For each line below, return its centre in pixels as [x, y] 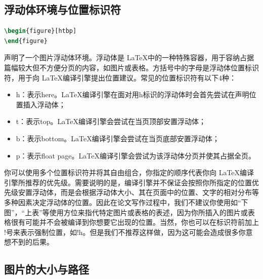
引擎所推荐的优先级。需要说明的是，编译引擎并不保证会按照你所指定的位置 [128, 182]
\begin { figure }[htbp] [40, 31]
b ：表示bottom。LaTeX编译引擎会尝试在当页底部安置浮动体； [118, 138]
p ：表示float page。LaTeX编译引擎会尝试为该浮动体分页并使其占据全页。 [136, 155]
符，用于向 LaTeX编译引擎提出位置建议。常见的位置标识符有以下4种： [120, 77]
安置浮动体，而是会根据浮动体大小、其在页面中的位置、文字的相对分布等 [138, 192]
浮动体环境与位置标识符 [62, 9]
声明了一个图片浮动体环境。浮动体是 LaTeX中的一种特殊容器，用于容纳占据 [129, 57]
